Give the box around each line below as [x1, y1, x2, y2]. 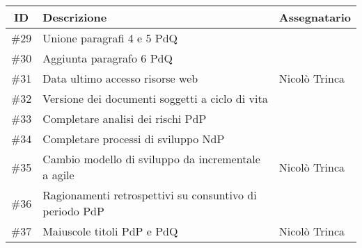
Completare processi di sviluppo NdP [42, 131, 225, 147]
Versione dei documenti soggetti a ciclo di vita [42, 90, 268, 106]
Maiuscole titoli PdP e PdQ [42, 223, 178, 239]
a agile [42, 167, 74, 183]
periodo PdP [42, 203, 104, 219]
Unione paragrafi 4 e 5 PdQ [42, 30, 178, 46]
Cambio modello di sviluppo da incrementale [42, 151, 260, 167]
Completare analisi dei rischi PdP [42, 110, 207, 126]
